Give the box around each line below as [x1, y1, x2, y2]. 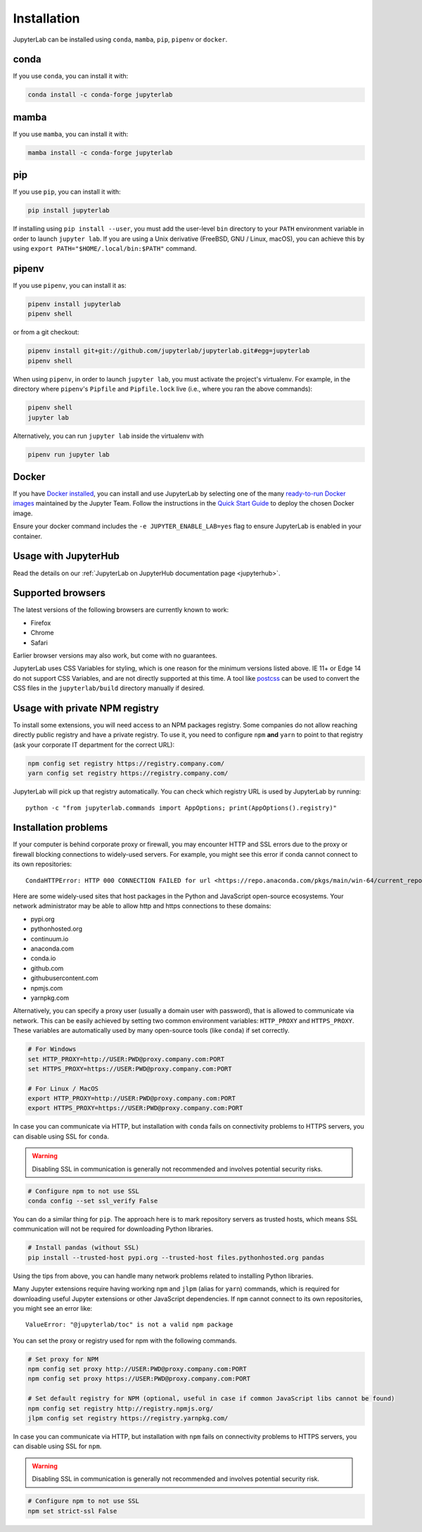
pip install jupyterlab [27, 206, 110, 215]
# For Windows [27, 1046, 77, 1053]
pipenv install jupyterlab [27, 300, 121, 308]
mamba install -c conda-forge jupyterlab [27, 149, 173, 156]
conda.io [30, 954, 56, 962]
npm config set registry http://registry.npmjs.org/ [27, 1405, 214, 1412]
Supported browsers [13, 587, 105, 599]
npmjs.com [30, 984, 63, 992]
